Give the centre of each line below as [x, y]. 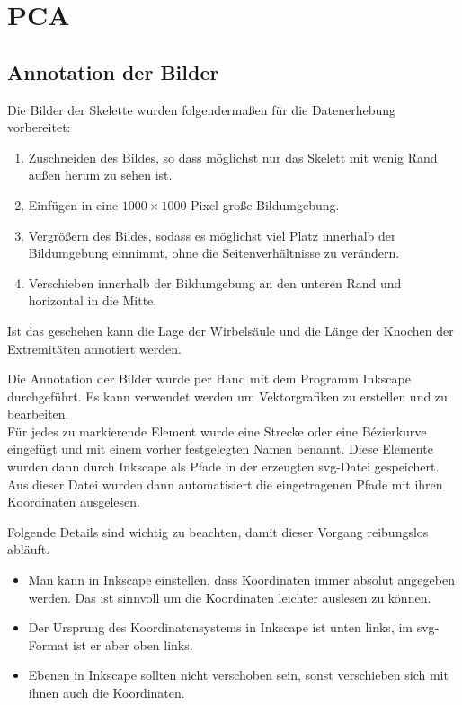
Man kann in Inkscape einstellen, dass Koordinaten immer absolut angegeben [241, 580]
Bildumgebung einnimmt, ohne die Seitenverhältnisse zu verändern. [214, 253]
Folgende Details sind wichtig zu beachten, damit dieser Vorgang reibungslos [218, 531]
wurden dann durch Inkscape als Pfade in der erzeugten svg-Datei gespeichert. [223, 467]
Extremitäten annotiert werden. [94, 348]
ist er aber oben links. [133, 644]
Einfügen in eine [73, 204]
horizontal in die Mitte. [93, 300]
